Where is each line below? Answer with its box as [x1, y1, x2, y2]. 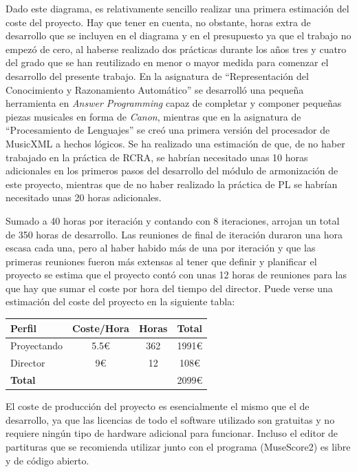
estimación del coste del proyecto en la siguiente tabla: [6, 294, 235, 309]
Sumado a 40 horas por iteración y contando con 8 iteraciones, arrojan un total [6, 213, 340, 227]
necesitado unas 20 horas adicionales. [6, 190, 162, 205]
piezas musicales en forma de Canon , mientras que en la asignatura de [6, 109, 301, 123]
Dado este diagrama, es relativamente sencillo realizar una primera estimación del [6, 1, 349, 15]
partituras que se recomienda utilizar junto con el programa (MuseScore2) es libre [6, 439, 351, 453]
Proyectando [10, 338, 63, 353]
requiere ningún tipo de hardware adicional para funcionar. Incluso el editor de [6, 426, 338, 440]
